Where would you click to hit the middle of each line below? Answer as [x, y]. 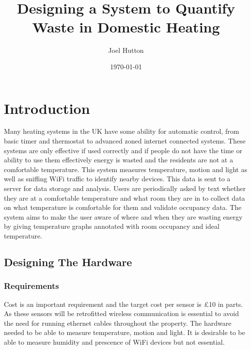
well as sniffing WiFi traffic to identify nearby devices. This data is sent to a [117, 179]
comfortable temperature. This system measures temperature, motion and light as [125, 169]
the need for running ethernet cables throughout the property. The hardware [118, 323]
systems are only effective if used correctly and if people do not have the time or [123, 150]
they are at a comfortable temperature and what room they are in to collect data [125, 198]
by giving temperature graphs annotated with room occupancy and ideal [112, 226]
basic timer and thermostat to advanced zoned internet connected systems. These [125, 141]
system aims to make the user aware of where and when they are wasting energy [123, 216]
